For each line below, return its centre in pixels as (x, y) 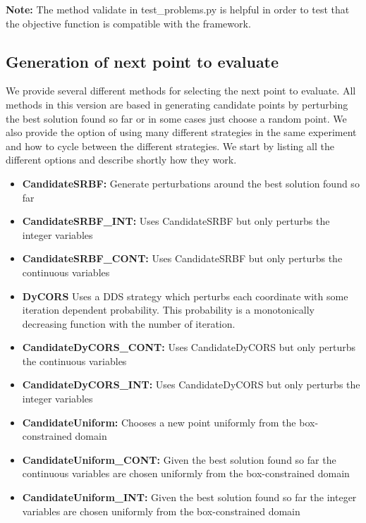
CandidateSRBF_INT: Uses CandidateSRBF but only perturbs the (176, 221)
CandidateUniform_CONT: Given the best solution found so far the (179, 459)
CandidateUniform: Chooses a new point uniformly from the (159, 422)
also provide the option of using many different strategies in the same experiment (181, 132)
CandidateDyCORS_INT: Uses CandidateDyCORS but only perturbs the (191, 384)
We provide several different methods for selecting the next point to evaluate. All (181, 91)
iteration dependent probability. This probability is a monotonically (168, 310)
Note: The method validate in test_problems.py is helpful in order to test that (178, 9)
